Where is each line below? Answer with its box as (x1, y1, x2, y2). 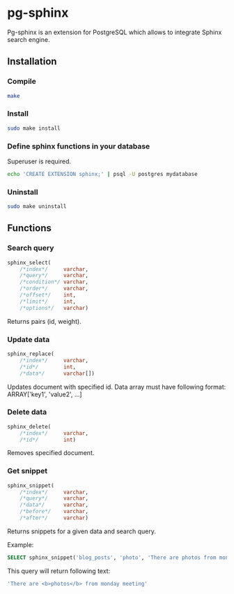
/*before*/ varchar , (19, 508, 89, 515)
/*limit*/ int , (19, 298, 77, 305)
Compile (7, 77, 36, 87)
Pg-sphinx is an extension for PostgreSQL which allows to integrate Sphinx (7, 28, 222, 36)
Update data (7, 334, 50, 344)
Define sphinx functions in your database (7, 141, 150, 151)
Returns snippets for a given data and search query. (7, 527, 157, 535)
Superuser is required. (7, 157, 72, 165)
